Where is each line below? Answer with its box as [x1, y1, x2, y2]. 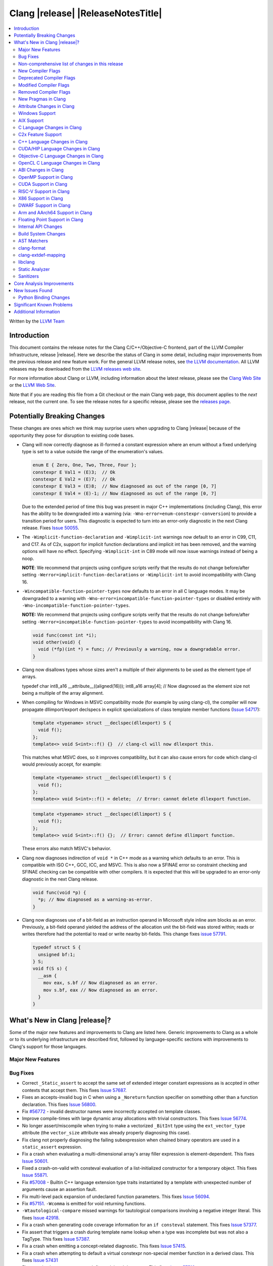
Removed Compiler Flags [18, 89, 71, 95]
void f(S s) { [32, 966, 68, 972]
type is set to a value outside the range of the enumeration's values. [22, 449, 164, 455]
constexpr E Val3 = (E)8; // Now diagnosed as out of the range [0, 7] [32, 484, 217, 489]
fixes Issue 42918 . [22, 1214, 60, 1220]
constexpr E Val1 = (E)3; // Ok [32, 469, 116, 475]
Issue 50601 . [22, 1158, 49, 1164]
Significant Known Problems [14, 301, 73, 307]
